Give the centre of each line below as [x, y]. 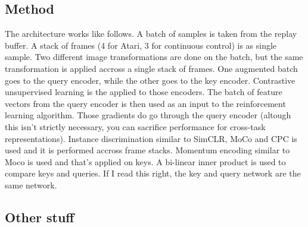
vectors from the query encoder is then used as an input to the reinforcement [145, 103]
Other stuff [40, 217]
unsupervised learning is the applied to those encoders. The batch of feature [144, 92]
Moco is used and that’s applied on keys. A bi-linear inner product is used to [145, 161]
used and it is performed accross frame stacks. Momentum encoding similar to [147, 150]
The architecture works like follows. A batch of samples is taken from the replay [151, 34]
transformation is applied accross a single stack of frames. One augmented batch [151, 68]
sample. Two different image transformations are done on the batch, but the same [154, 57]
